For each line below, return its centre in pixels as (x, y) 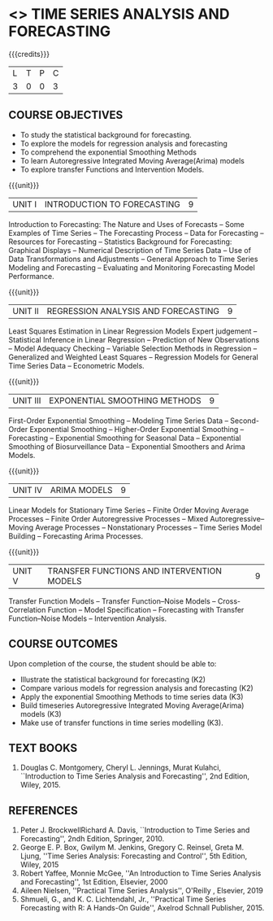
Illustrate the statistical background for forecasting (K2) (113, 679)
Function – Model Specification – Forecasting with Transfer (146, 609)
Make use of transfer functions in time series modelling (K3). (121, 722)
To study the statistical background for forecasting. (106, 134)
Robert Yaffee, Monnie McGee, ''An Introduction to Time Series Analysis (141, 873)
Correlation (27, 609)
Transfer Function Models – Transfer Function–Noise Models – (112, 601)
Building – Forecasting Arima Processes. (76, 536)
